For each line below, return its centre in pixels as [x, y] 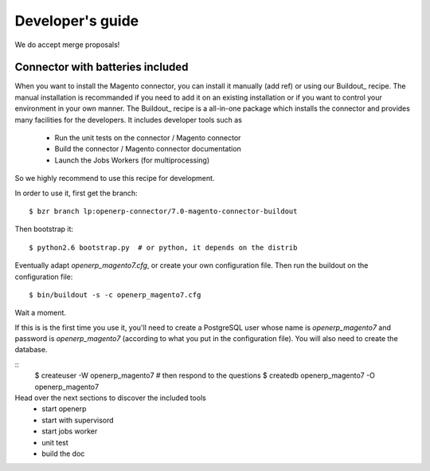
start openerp [64, 409]
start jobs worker [70, 431]
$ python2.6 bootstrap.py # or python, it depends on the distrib [163, 247]
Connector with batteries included [102, 67]
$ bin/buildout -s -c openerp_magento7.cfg [115, 294]
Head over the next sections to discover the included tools [110, 398]
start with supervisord [78, 420]
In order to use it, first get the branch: [76, 193]
